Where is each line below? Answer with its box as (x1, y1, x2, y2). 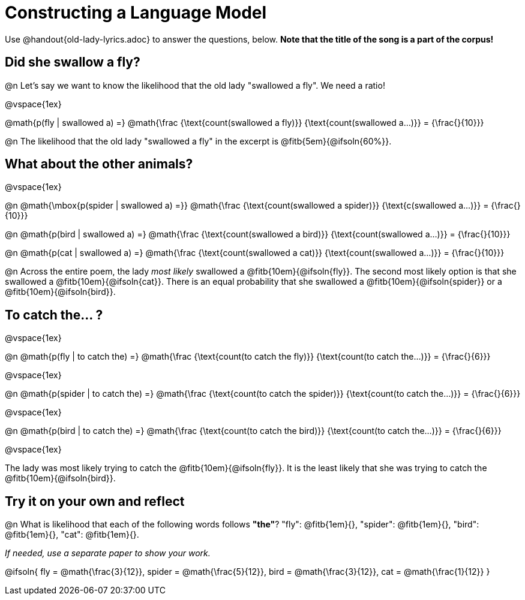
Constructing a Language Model (5, 2, 267, 23)
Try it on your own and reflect (5, 493, 185, 509)
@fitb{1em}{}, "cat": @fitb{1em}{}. (5, 529, 139, 540)
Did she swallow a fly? (5, 55, 140, 70)
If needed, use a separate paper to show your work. (5, 548, 211, 559)
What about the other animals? (5, 156, 193, 172)
